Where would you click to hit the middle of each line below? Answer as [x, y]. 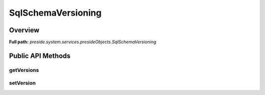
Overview [24, 30]
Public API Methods [40, 56]
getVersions [24, 70]
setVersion [23, 83]
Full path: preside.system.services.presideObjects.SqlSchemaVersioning [83, 42]
